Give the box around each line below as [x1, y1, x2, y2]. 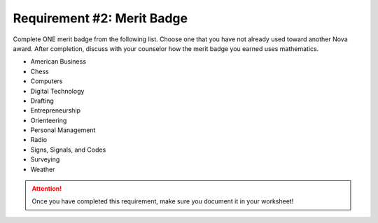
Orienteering [30, 116, 67, 124]
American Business [30, 57, 87, 66]
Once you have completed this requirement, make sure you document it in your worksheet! [31, 197, 294, 206]
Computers [30, 77, 63, 85]
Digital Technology [30, 87, 85, 95]
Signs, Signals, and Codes [30, 145, 106, 154]
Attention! [31, 185, 62, 193]
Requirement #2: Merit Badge [13, 10, 188, 26]
